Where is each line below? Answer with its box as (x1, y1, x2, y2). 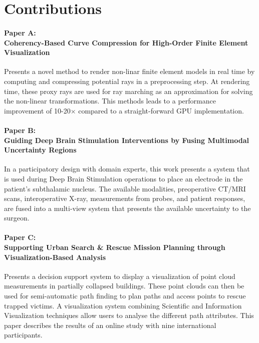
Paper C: (4, 232, 36, 242)
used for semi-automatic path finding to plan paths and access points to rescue (4, 290, 246, 301)
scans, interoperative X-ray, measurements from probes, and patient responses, (4, 193, 245, 203)
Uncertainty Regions (4, 144, 77, 155)
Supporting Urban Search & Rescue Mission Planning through (4, 242, 225, 252)
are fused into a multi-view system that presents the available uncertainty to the (4, 202, 251, 213)
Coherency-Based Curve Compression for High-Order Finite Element (4, 37, 248, 47)
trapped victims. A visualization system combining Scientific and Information (4, 300, 242, 310)
